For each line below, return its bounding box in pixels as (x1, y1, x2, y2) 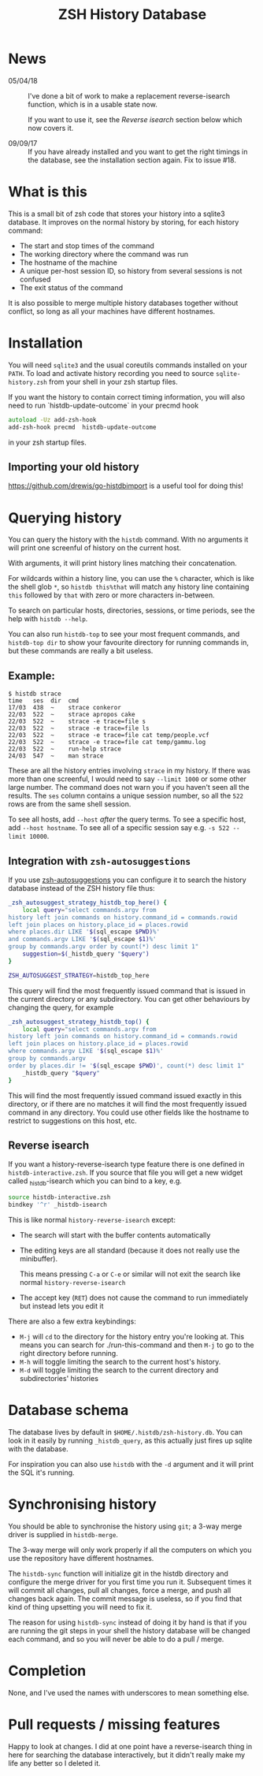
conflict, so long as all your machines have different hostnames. (8, 306, 216, 316)
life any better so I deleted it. (8, 1758, 101, 1767)
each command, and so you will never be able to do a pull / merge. (8, 1634, 224, 1644)
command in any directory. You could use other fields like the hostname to (8, 1108, 250, 1117)
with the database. (8, 1444, 69, 1454)
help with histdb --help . (8, 614, 88, 624)
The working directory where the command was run (19, 249, 189, 259)
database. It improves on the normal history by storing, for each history (8, 217, 239, 226)
